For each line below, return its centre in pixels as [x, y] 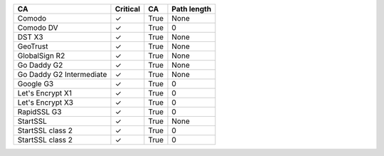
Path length [192, 9]
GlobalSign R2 [41, 56]
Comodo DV [38, 27]
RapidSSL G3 [39, 112]
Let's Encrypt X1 [45, 93]
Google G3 [36, 84]
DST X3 [30, 37]
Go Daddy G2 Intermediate [62, 74]
